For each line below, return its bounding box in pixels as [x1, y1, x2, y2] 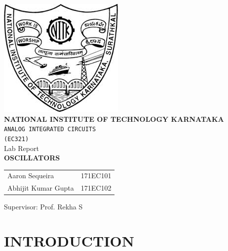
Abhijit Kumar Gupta [7, 183, 74, 193]
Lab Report [4, 143, 39, 153]
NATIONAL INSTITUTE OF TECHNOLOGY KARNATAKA [4, 113, 224, 124]
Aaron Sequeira [7, 170, 54, 181]
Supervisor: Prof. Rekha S [4, 201, 83, 212]
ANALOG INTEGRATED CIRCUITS [4, 126, 96, 133]
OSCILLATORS [4, 152, 60, 163]
